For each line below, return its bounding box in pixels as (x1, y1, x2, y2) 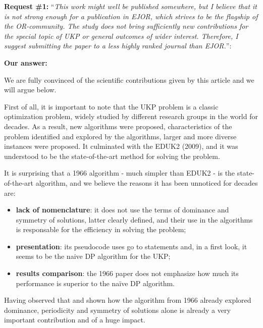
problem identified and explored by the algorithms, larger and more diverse (4, 131, 237, 141)
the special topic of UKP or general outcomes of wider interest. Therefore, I (4, 30, 238, 41)
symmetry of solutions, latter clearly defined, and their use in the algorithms (16, 214, 253, 225)
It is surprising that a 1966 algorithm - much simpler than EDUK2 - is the (4, 168, 235, 178)
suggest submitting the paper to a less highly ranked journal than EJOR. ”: (4, 40, 232, 51)
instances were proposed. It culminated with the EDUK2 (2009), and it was (4, 141, 238, 151)
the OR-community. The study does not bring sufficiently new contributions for (4, 21, 248, 31)
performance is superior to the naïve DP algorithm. (16, 278, 175, 288)
